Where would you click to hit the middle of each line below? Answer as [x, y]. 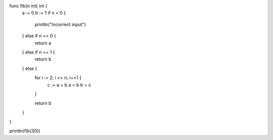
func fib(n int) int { [28, 6]
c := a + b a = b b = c [69, 85]
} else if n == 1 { [38, 52]
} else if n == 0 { [39, 36]
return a [43, 43]
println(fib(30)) [25, 131]
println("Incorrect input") [60, 24]
